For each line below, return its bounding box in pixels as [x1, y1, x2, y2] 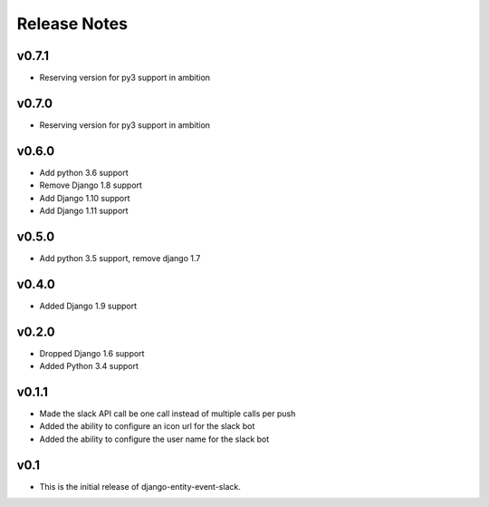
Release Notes [16, 14, 129, 34]
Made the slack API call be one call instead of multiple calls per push [39, 408, 296, 419]
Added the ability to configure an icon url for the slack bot [39, 421, 255, 432]
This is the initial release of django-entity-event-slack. [39, 481, 242, 492]
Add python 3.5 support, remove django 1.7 [39, 252, 201, 263]
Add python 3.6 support [39, 167, 129, 178]
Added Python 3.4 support [39, 361, 139, 372]
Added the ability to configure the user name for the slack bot [39, 434, 270, 444]
